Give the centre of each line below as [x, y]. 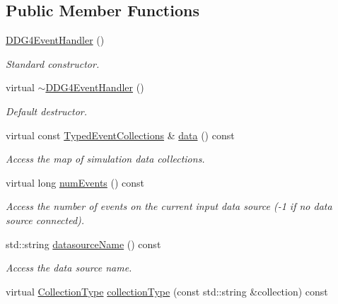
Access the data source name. [69, 268]
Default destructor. [47, 111]
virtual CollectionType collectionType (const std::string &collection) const [167, 291]
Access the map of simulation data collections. [105, 159]
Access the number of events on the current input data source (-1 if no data [169, 206]
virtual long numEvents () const [75, 182]
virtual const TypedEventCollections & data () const [120, 135]
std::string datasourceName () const [83, 244]
